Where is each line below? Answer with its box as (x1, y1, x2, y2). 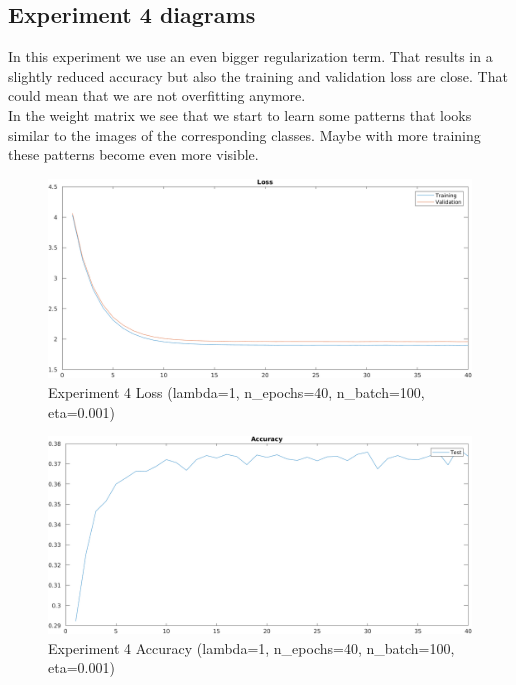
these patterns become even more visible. (8, 144, 259, 165)
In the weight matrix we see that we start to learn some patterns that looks (8, 104, 472, 125)
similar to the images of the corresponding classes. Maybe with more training (8, 124, 481, 145)
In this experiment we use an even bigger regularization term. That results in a (8, 46, 493, 67)
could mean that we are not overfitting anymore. (8, 85, 306, 106)
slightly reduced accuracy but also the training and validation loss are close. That (8, 65, 508, 86)
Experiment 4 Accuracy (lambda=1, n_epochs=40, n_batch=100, (48, 637, 455, 658)
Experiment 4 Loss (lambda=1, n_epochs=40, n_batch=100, (48, 381, 425, 402)
